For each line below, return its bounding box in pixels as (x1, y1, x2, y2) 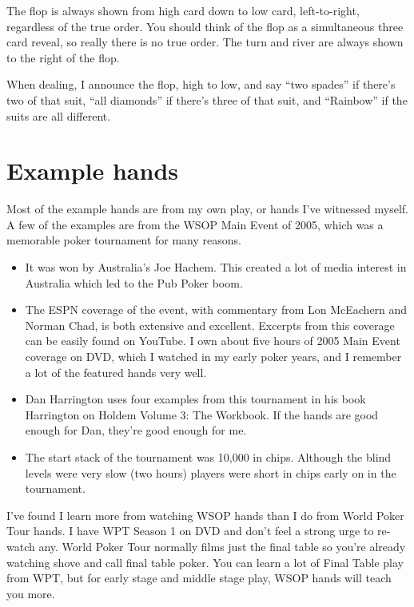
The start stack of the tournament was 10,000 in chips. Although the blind (25, 449, 392, 465)
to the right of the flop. (6, 49, 120, 65)
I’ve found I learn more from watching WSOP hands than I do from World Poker (6, 506, 404, 523)
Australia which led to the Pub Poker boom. (25, 274, 243, 291)
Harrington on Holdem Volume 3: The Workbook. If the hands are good (25, 406, 379, 423)
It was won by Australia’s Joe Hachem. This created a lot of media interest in (25, 259, 407, 276)
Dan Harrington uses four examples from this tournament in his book (25, 391, 366, 407)
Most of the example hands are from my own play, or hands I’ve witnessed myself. (6, 200, 408, 217)
